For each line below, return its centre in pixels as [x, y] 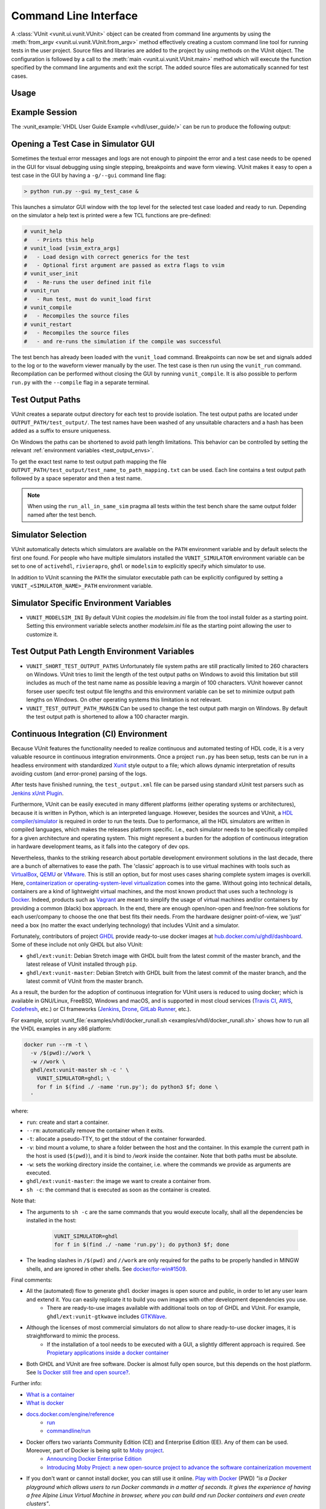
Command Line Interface [75, 16]
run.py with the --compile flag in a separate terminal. [81, 382]
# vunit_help [43, 231]
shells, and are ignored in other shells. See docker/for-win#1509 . [107, 1269]
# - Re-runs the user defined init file [88, 282]
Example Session [44, 113]
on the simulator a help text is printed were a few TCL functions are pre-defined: [111, 215]
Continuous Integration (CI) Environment [89, 734]
